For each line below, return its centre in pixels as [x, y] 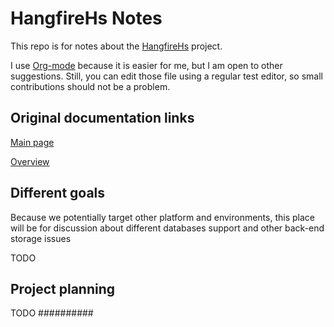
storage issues [41, 238]
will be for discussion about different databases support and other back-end [167, 228]
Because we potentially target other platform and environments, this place [162, 217]
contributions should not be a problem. [90, 86]
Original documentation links [102, 118]
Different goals [58, 193]
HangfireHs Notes [86, 18]
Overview [30, 161]
